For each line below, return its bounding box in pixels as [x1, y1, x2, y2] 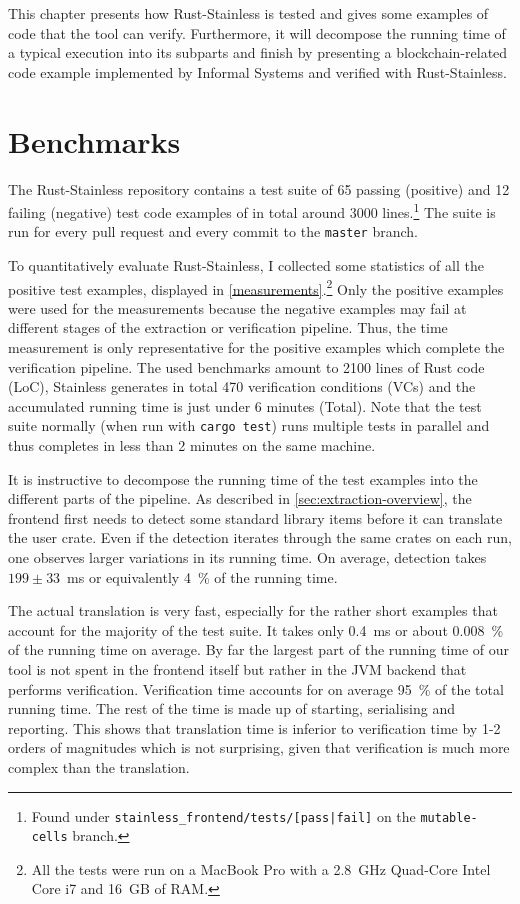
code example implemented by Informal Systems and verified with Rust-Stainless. [8, 61, 507, 82]
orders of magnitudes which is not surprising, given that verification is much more [8, 737, 510, 758]
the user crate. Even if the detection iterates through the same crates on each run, [8, 527, 512, 548]
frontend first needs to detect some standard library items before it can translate [8, 507, 503, 528]
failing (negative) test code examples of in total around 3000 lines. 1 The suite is [8, 199, 496, 222]
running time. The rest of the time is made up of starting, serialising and [8, 698, 455, 719]
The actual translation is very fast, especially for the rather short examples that [8, 600, 498, 621]
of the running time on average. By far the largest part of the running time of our [8, 639, 510, 660]
